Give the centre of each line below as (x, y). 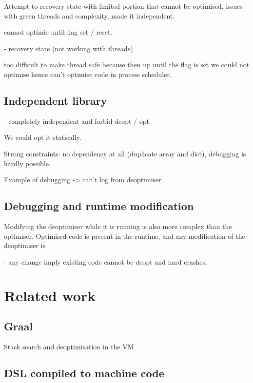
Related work (50, 295)
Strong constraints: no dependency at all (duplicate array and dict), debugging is (125, 153)
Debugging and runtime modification (99, 206)
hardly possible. (27, 163)
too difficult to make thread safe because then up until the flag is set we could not (127, 65)
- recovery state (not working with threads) (68, 48)
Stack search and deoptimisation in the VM (69, 346)
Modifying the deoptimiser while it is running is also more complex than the (118, 226)
